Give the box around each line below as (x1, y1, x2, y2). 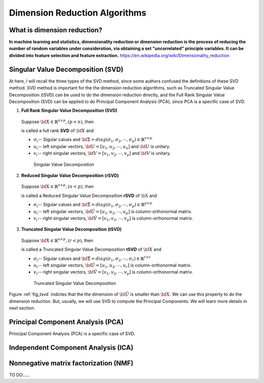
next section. (9, 305, 35, 311)
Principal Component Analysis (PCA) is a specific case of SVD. (9, 330, 135, 337)
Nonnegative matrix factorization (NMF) (9, 359, 134, 367)
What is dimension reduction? (9, 26, 103, 34)
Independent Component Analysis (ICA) (9, 343, 134, 352)
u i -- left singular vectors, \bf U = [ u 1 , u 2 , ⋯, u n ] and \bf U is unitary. (33, 143, 171, 150)
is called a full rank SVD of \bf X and (21, 128, 94, 134)
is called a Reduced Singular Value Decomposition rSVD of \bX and (21, 192, 157, 198)
